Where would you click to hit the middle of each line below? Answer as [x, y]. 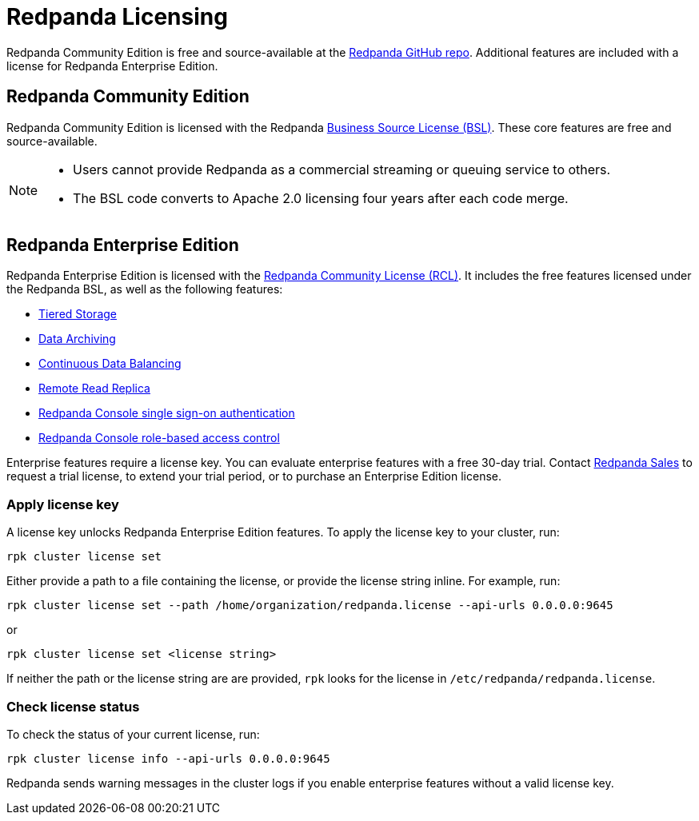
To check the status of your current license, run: [133, 734]
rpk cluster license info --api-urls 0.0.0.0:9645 [168, 758]
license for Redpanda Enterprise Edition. [112, 66]
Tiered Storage [78, 314]
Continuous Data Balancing [110, 364]
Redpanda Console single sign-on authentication [167, 413]
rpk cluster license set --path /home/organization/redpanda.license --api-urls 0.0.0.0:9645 [310, 606]
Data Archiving [77, 339]
